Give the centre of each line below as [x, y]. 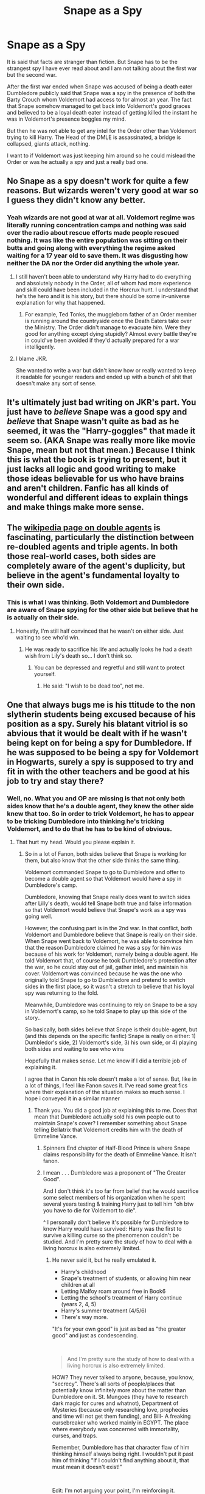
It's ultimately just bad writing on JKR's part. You [102, 403]
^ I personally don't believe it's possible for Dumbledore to [116, 1222]
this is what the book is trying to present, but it [97, 460]
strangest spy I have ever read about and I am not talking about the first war [102, 68]
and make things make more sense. [76, 507]
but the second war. [32, 74]
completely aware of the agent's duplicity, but [96, 566]
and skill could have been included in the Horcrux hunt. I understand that [107, 290]
